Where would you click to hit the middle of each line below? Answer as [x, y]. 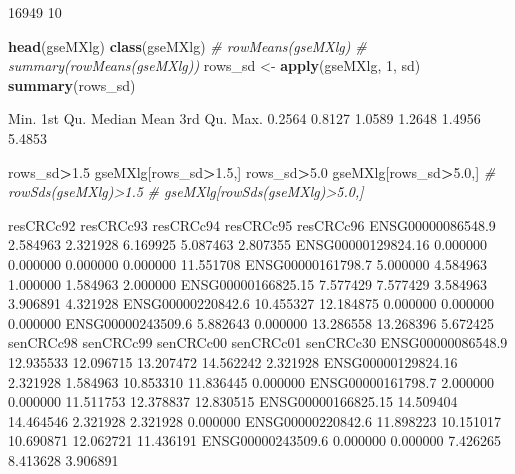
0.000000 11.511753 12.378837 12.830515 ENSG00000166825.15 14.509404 [233, 401]
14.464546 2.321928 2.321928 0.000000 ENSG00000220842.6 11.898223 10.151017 [255, 420]
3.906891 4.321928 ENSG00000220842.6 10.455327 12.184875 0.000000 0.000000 [251, 303]
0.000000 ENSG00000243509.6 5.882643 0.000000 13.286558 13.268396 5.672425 [251, 322]
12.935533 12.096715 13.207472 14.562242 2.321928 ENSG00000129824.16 [233, 361]
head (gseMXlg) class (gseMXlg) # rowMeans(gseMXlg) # [187, 45]
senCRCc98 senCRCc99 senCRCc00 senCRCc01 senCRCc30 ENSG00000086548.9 [258, 342]
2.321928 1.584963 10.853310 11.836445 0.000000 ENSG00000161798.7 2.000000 [251, 381]
